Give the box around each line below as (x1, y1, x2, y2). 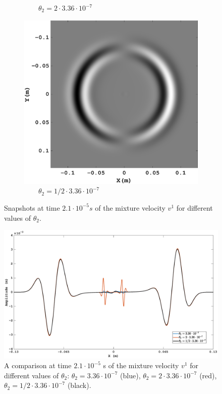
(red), (199, 370, 217, 380)
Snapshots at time (4, 202, 60, 213)
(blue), (120, 370, 141, 380)
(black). (67, 380, 91, 390)
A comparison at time (4, 360, 72, 371)
